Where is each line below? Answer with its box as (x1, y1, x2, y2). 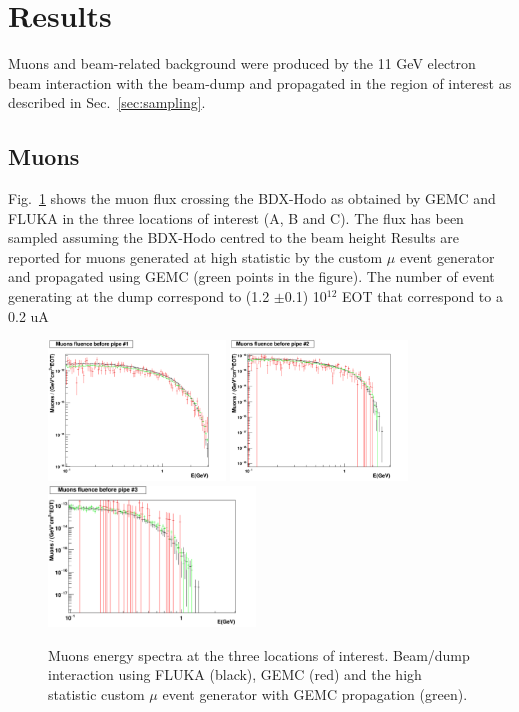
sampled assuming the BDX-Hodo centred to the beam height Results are (8, 227, 459, 248)
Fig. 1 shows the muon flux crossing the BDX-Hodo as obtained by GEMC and (8, 188, 496, 209)
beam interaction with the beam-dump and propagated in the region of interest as (8, 72, 512, 93)
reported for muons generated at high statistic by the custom (8, 246, 383, 267)
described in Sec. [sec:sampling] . (8, 92, 206, 113)
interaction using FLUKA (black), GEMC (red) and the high (48, 664, 422, 685)
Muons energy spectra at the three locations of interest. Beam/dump (48, 644, 470, 665)
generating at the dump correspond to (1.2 (8, 286, 270, 307)
